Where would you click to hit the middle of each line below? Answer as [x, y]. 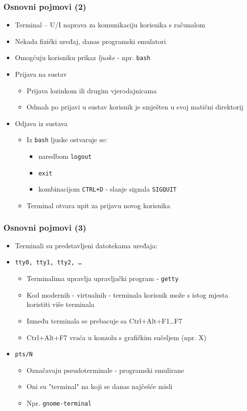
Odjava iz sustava [41, 123]
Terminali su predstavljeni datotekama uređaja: [86, 245]
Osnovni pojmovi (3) [45, 227]
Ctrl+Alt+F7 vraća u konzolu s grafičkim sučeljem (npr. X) [116, 337]
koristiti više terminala [60, 304]
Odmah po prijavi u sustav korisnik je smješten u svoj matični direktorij [135, 107]
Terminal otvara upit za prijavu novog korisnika [98, 205]
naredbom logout [65, 156]
